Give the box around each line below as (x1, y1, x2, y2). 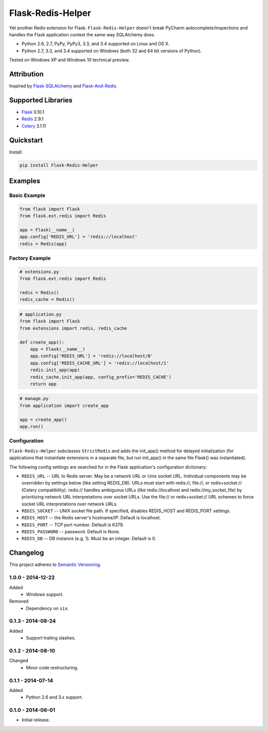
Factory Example (9, 255, 51, 262)
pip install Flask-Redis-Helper (19, 162, 99, 168)
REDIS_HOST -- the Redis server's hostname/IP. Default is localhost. (21, 515, 161, 521)
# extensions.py (19, 269, 60, 274)
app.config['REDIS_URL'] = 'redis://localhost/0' (30, 353, 153, 359)
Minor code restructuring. (26, 664, 79, 670)
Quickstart (9, 136, 43, 144)
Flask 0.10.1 (21, 109, 45, 115)
